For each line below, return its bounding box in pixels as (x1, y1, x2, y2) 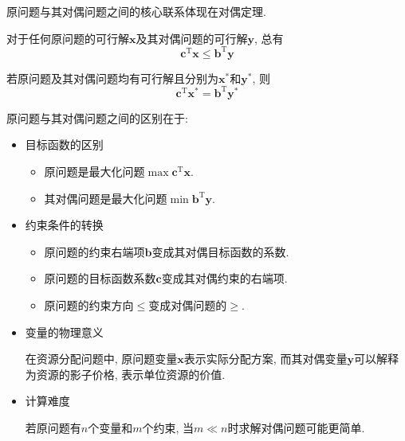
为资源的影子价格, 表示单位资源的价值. (25, 365, 226, 382)
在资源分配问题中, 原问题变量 (25, 350, 178, 367)
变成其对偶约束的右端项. (161, 270, 288, 287)
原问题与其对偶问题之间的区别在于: (6, 109, 188, 126)
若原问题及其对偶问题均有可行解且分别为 (6, 69, 218, 86)
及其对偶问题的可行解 (136, 29, 248, 46)
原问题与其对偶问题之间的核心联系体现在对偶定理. (6, 3, 266, 19)
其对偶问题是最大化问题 (44, 189, 167, 206)
